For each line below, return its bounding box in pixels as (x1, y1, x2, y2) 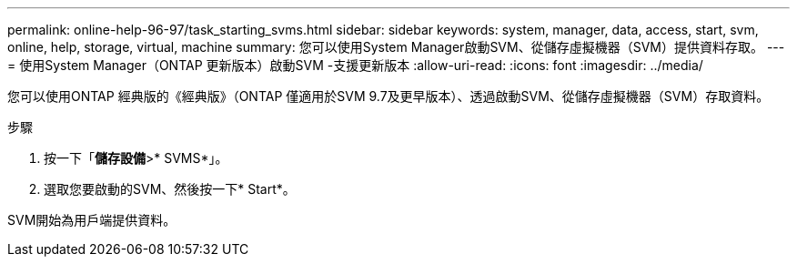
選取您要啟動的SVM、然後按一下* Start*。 (44, 181, 296, 197)
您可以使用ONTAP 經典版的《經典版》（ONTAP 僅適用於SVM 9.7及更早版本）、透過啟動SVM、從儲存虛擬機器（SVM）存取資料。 (7, 88, 770, 104)
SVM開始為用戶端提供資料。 (7, 212, 177, 228)
